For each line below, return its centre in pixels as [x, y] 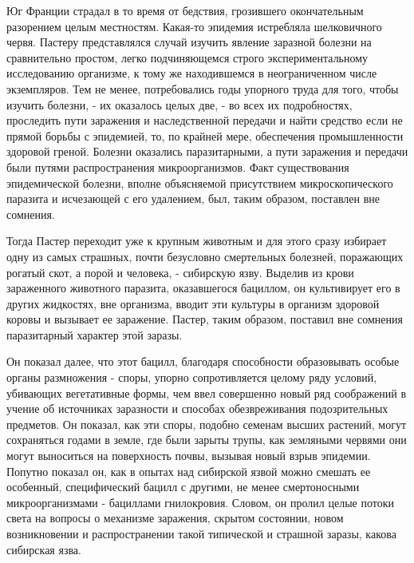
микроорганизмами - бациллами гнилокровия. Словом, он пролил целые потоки [200, 502]
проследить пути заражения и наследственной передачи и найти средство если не [205, 120]
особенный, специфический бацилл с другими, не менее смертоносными [183, 487]
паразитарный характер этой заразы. [95, 334]
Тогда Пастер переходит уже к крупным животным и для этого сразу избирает [197, 241]
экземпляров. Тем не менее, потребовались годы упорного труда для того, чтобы [203, 88]
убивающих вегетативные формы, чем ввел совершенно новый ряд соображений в [207, 393]
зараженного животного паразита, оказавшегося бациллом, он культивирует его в [203, 288]
